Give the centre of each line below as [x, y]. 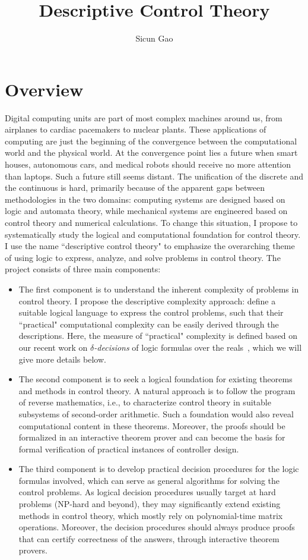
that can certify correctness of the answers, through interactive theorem [149, 538]
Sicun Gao [154, 38]
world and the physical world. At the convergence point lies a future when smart [151, 152]
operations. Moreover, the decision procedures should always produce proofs [157, 527]
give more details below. [62, 359]
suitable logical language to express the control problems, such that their [151, 312]
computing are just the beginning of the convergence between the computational [151, 141]
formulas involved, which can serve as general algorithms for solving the [149, 480]
